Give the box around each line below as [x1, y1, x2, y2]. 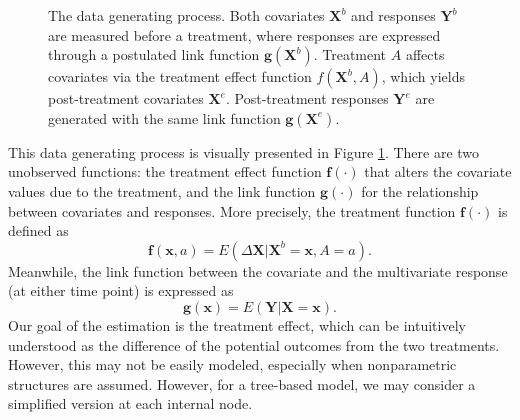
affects [405, 44, 445, 65]
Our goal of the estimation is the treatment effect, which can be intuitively [8, 314, 466, 335]
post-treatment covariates [48, 88, 204, 109]
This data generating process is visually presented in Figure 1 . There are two [8, 141, 480, 162]
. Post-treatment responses [225, 88, 389, 109]
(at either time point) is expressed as [8, 280, 234, 301]
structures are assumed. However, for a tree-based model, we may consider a [8, 373, 476, 394]
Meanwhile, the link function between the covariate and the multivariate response [8, 260, 508, 281]
